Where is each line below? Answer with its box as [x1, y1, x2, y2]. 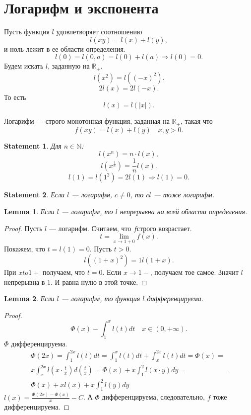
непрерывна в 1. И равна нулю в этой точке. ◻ [4, 276, 147, 287]
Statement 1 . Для [4, 140, 62, 151]
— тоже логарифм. [153, 189, 214, 200]
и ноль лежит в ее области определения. [4, 43, 125, 54]
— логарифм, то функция [61, 293, 140, 304]
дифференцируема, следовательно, [102, 392, 205, 402]
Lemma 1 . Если [4, 206, 55, 217]
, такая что [180, 116, 213, 126]
